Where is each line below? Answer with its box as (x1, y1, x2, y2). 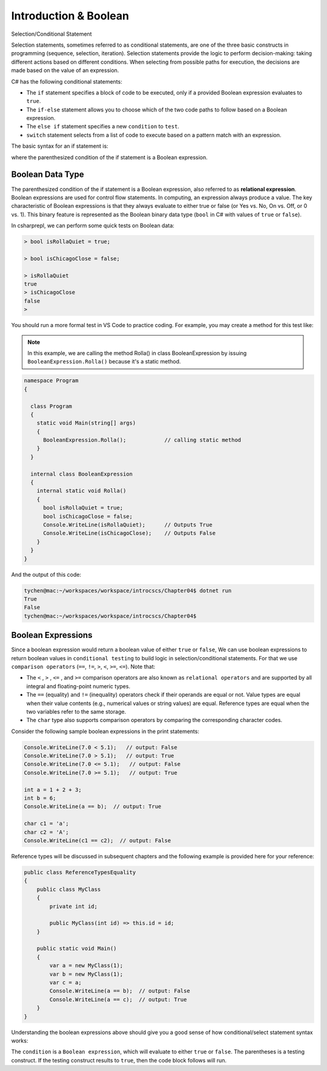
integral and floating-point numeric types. (26, 682, 130, 690)
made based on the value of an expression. (11, 67, 119, 74)
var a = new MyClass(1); (49, 962, 124, 969)
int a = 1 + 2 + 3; (24, 786, 82, 793)
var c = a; (49, 979, 82, 986)
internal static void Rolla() (36, 488, 127, 494)
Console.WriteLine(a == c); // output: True (49, 996, 187, 1003)
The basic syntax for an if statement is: (11, 142, 108, 150)
